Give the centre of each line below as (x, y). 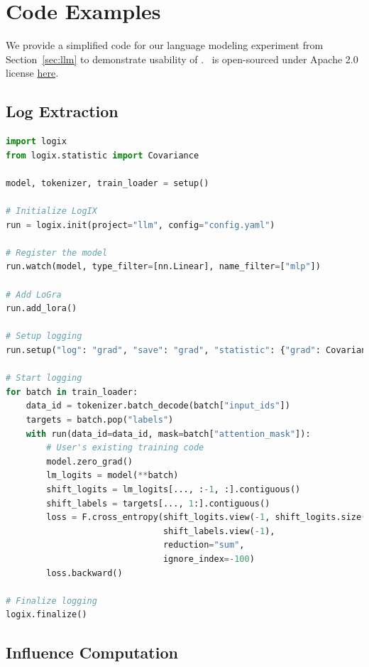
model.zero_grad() (89, 461)
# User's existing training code (125, 448)
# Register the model (57, 253)
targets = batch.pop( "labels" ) (100, 419)
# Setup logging (44, 336)
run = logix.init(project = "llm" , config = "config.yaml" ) (141, 225)
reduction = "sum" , (204, 545)
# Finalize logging (51, 601)
